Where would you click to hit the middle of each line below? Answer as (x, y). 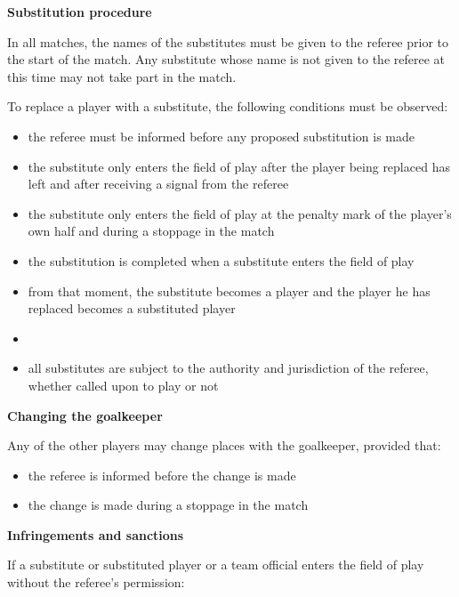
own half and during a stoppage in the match (151, 231)
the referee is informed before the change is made (162, 475)
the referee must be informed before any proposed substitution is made (221, 136)
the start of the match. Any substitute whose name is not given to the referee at (226, 59)
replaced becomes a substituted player (132, 308)
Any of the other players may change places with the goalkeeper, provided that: (224, 445)
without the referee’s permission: (96, 582)
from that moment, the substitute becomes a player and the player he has (229, 290)
